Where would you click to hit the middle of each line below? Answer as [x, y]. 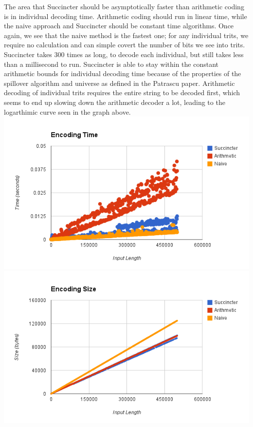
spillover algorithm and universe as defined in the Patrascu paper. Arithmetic [119, 83]
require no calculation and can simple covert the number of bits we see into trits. [125, 45]
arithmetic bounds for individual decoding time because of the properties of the [123, 73]
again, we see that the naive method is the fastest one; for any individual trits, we [126, 35]
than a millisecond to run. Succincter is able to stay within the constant [111, 64]
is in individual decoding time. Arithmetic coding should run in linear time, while [126, 16]
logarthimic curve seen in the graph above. [67, 112]
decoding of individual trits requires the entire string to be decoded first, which [122, 92]
